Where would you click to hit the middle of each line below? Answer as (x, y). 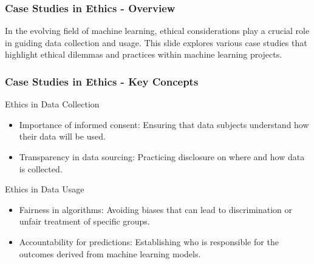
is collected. (41, 168)
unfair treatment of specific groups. (84, 221)
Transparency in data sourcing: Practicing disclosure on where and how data (162, 157)
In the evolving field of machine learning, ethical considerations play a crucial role (157, 31)
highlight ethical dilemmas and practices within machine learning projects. (144, 54)
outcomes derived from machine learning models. (110, 253)
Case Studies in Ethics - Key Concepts (102, 81)
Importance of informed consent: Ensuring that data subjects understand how (164, 124)
